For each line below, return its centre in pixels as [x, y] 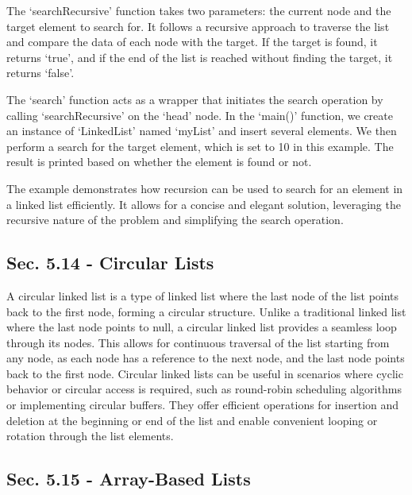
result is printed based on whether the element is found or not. [159, 162]
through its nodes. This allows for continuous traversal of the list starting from [198, 342]
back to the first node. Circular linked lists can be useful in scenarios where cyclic [205, 373]
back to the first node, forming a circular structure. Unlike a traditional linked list [206, 311]
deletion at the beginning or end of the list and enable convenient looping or [192, 420]
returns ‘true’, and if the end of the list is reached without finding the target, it [200, 57]
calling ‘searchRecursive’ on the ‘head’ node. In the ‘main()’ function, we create [200, 115]
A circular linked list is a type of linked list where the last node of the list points [203, 295]
